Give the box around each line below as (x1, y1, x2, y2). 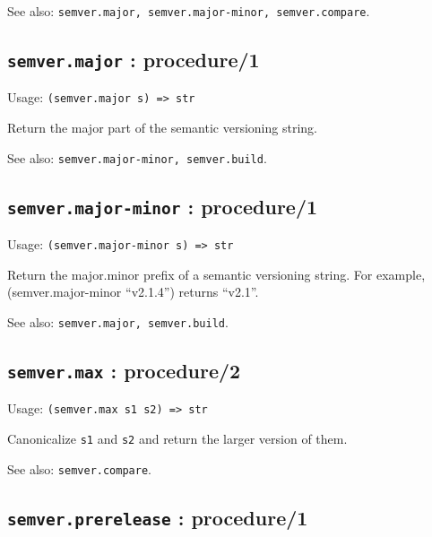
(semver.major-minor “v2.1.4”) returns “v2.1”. (7, 282, 259, 301)
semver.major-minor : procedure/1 (7, 192, 318, 220)
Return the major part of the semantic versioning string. (7, 118, 317, 137)
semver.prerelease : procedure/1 (7, 503, 308, 531)
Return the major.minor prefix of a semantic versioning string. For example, (7, 264, 426, 283)
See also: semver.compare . (7, 459, 151, 478)
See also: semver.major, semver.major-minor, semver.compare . (7, 2, 370, 20)
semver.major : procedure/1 (7, 46, 260, 74)
